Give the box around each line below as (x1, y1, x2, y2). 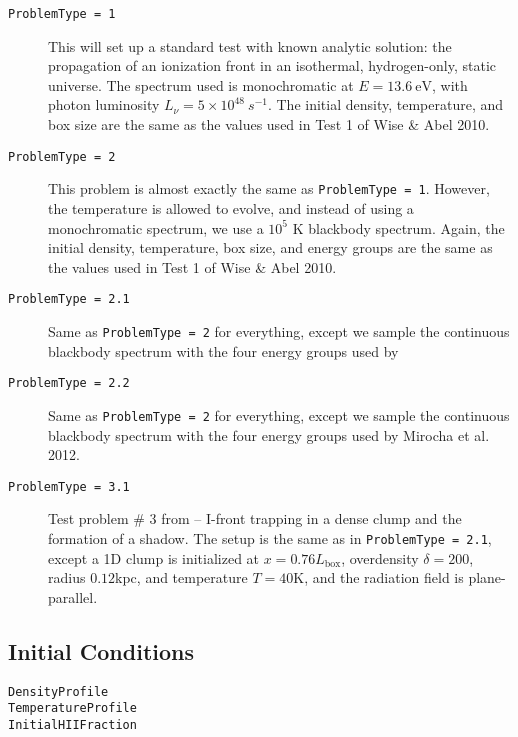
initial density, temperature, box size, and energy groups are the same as (48, 237, 493, 258)
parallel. (48, 586, 98, 607)
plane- (468, 567, 506, 588)
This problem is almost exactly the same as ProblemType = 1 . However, (48, 178, 490, 199)
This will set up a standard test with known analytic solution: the (48, 35, 452, 56)
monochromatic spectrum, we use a (48, 217, 264, 238)
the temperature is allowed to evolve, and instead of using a (48, 197, 414, 218)
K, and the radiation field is (293, 567, 464, 588)
